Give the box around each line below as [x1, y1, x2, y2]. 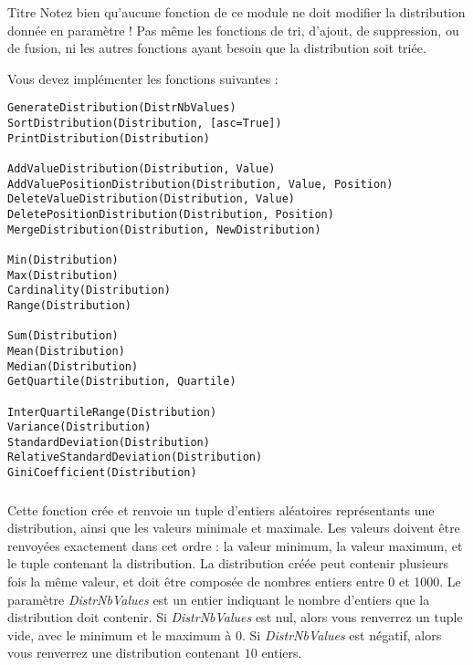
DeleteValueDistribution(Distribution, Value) [7, 192, 295, 206]
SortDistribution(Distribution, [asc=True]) [7, 117, 282, 130]
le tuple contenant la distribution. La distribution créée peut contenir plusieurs [7, 554, 448, 573]
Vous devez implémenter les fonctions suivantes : [7, 68, 279, 88]
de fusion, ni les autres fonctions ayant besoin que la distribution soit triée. [7, 38, 426, 57]
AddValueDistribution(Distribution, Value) [7, 162, 276, 175]
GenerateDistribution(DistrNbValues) [7, 101, 236, 115]
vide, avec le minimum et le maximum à [7, 625, 232, 644]
